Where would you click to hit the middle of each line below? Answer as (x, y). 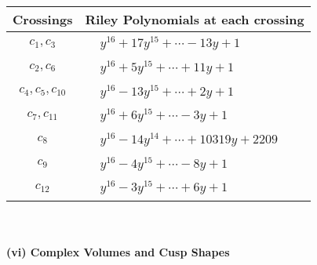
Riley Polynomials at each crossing (195, 19)
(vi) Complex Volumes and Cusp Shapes (118, 251)
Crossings (43, 19)
